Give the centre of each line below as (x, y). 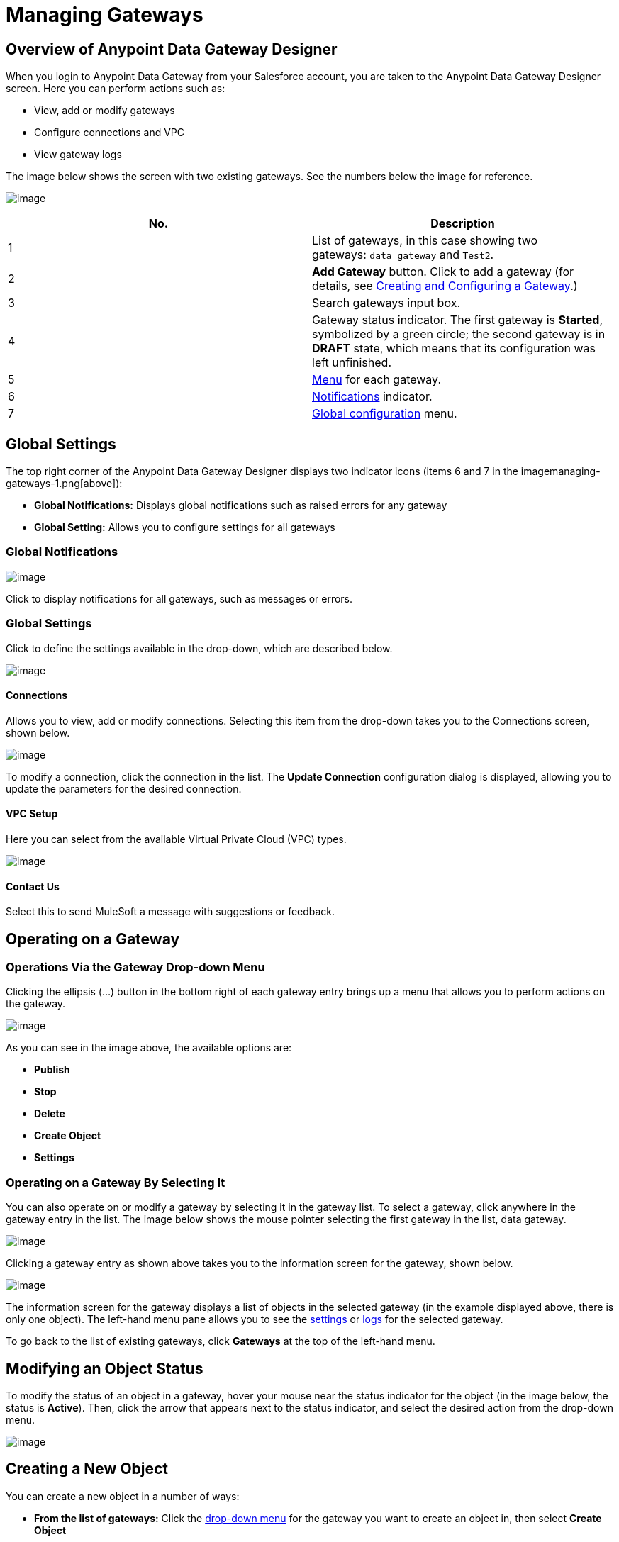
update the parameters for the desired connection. (124, 788)
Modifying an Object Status (105, 1368)
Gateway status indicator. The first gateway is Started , (457, 320)
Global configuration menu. (385, 414)
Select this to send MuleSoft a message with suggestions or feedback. (171, 912)
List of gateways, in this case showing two (425, 241)
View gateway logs (78, 155)
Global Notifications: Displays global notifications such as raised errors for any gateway (241, 505)
